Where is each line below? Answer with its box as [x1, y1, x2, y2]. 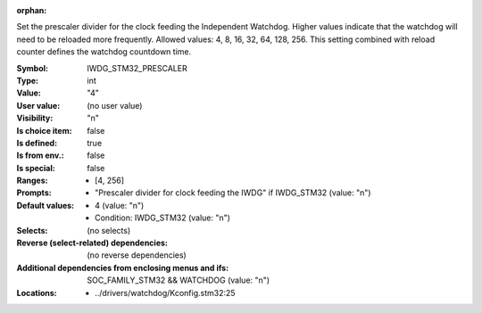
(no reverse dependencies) [87, 250, 187, 260]
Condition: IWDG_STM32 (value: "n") [95, 212, 231, 223]
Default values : [16, 200, 75, 210]
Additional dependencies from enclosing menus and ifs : [16, 262, 229, 273]
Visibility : [16, 112, 54, 124]
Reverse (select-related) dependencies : [16, 237, 169, 249]
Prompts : [16, 187, 53, 198]
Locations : [16, 287, 57, 298]
